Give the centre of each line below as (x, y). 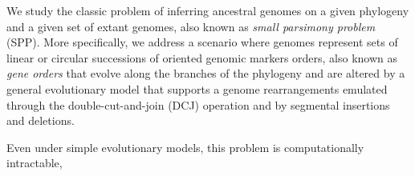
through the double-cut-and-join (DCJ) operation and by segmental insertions (198, 104)
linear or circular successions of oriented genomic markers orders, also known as (202, 57)
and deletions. (41, 120)
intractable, (35, 163)
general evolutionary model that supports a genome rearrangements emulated (197, 88)
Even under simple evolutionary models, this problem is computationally (185, 147)
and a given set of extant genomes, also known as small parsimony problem (191, 26)
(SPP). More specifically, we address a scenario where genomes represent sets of (202, 42)
